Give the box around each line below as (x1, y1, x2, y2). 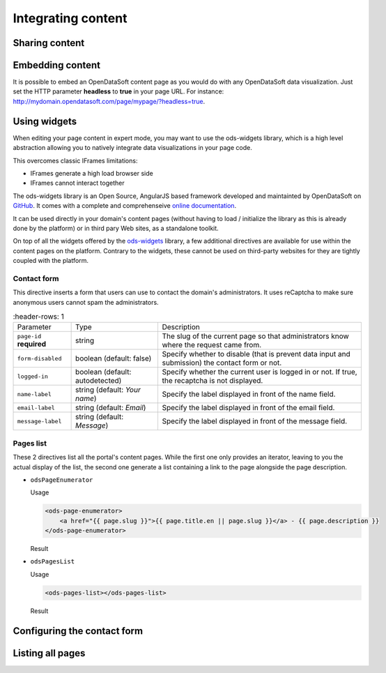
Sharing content (13, 37, 85, 49)
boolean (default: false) (75, 354, 152, 363)
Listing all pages (13, 647, 86, 659)
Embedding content (13, 59, 101, 71)
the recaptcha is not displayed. (162, 376, 263, 386)
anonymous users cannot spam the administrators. (13, 298, 160, 306)
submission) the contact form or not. (162, 358, 282, 368)
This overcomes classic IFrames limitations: (13, 156, 138, 165)
